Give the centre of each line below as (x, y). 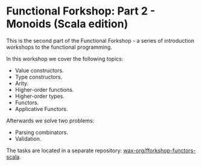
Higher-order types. (40, 96)
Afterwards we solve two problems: (50, 120)
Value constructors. (39, 70)
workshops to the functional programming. (59, 47)
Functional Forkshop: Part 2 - (81, 11)
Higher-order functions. (44, 89)
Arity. (22, 83)
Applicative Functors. (41, 109)
